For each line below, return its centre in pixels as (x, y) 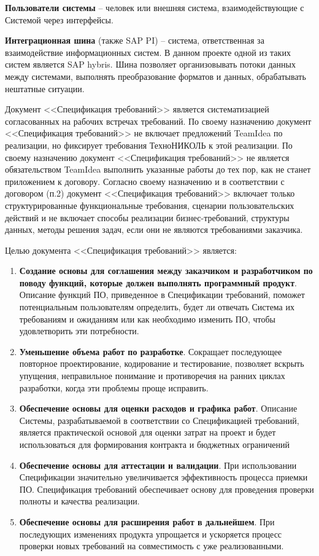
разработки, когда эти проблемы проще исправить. (114, 387)
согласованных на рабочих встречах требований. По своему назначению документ (158, 121)
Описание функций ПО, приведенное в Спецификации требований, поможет (162, 295)
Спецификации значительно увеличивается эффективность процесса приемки (163, 477)
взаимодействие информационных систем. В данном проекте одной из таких (148, 52)
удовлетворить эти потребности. (79, 331)
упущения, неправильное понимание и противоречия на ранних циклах (152, 376)
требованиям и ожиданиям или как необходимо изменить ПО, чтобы (147, 319)
